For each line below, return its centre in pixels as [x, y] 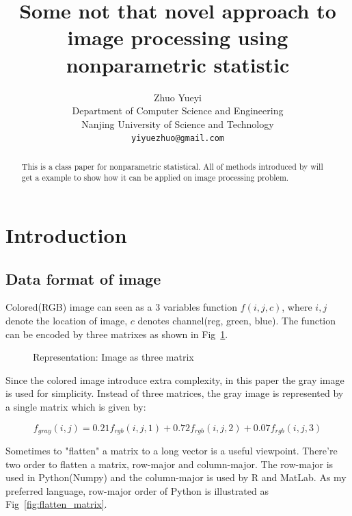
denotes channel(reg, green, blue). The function [237, 321]
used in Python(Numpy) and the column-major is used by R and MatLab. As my [176, 477]
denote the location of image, [67, 321]
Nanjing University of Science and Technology [178, 124]
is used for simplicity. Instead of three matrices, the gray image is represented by [175, 393]
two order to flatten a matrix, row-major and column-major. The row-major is [170, 464]
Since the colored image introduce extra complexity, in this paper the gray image [175, 379]
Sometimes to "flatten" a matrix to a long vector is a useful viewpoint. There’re [172, 451]
